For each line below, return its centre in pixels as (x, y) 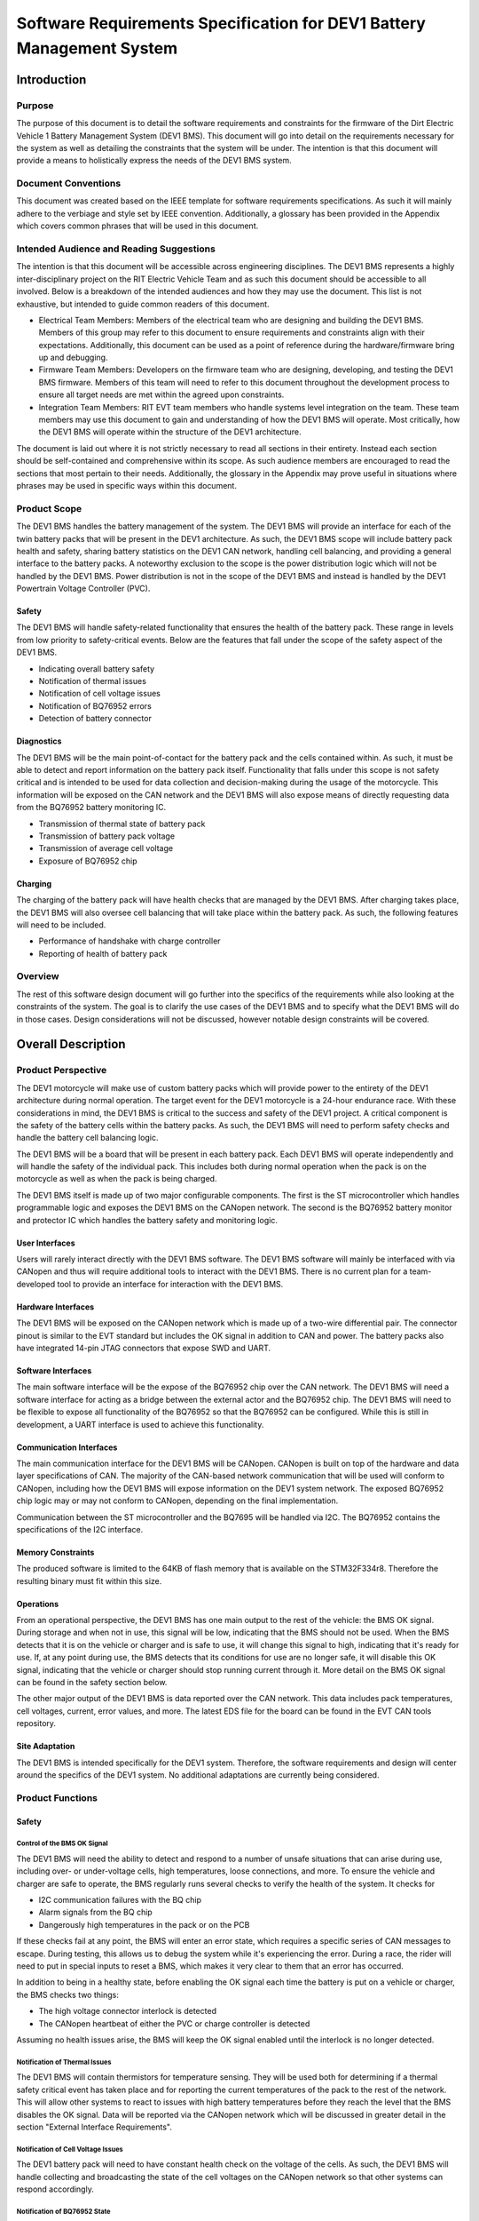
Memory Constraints (55, 1552)
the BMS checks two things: (67, 1994)
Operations (38, 1604)
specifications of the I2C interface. (80, 1529)
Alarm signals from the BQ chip (95, 1912)
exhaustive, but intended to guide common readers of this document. (143, 304)
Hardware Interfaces (55, 1307)
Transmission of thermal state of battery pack (122, 824)
